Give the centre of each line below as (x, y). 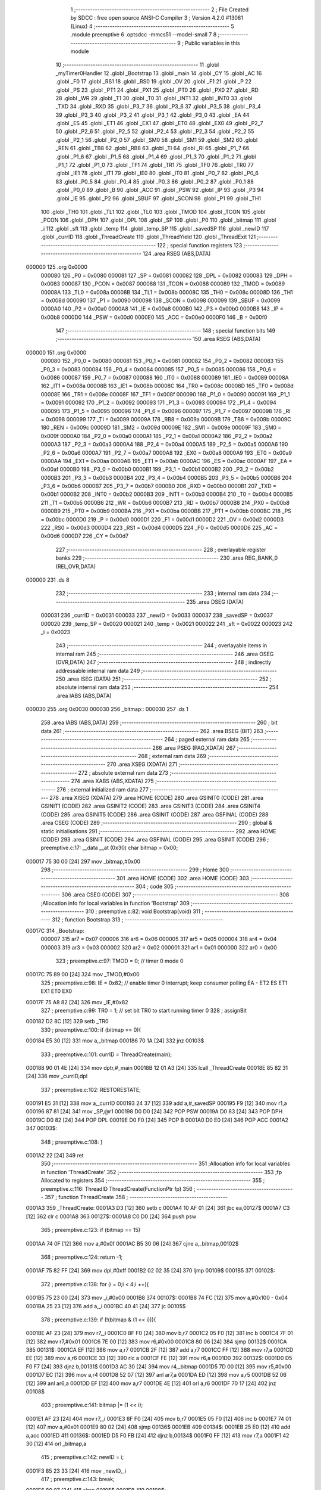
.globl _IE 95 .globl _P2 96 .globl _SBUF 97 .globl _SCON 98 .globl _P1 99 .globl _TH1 (158, 198)
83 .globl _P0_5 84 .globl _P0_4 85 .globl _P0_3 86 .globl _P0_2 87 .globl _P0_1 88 (155, 181)
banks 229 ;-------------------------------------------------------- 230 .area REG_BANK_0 (167, 558)
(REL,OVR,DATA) (76, 566)
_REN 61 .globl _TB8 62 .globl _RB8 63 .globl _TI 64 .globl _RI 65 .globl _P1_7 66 (152, 148)
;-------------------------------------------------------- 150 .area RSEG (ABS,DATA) (158, 339)
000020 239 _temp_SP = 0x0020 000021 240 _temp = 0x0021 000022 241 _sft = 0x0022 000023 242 (166, 623)
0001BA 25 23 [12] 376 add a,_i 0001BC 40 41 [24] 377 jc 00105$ (106, 1306)
